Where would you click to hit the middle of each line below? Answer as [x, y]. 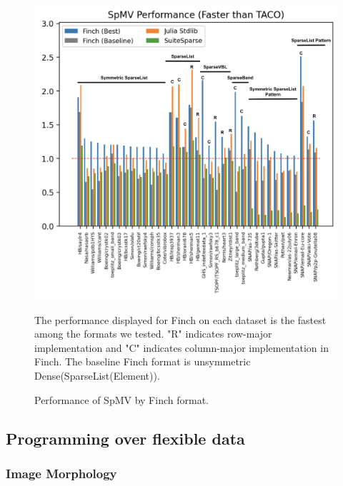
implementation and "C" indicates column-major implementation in [182, 347]
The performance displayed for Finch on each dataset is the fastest [180, 319]
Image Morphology [61, 473]
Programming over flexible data [125, 438]
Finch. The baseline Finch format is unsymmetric [143, 361]
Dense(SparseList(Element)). [97, 375]
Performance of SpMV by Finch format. [121, 399]
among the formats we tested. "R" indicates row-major [153, 334]
